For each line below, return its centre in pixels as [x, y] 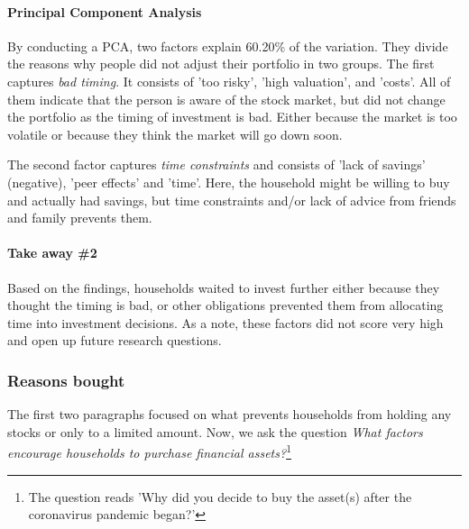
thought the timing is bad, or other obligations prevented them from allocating [225, 305]
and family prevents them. [80, 218]
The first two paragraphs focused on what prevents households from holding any [230, 414]
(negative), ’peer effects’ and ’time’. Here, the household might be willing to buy [229, 182]
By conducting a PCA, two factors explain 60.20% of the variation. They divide [228, 46]
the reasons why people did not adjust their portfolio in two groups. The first [221, 64]
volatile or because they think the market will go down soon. [175, 134]
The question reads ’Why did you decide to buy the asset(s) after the [220, 496]
